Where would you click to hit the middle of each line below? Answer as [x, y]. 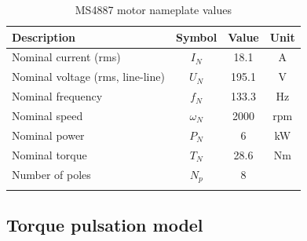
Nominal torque [49, 154]
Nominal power [48, 135]
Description [44, 37]
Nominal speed [48, 115]
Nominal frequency [57, 96]
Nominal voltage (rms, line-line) [88, 77]
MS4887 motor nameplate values [153, 9]
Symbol [196, 37]
